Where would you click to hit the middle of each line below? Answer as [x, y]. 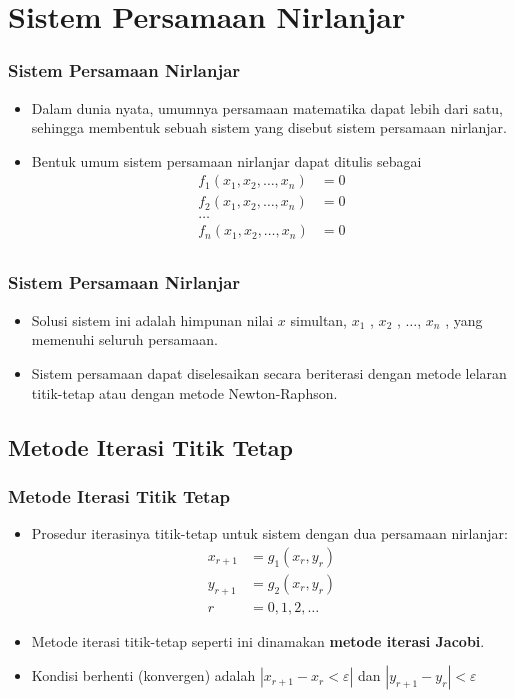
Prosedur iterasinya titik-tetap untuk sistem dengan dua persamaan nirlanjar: [269, 533]
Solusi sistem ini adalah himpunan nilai [152, 319]
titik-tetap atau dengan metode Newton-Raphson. [184, 392]
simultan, [319, 319]
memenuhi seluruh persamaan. [124, 339]
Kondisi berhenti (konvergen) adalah [143, 675]
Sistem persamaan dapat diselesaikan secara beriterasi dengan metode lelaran [269, 372]
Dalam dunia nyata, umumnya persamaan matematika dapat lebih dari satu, [267, 107]
